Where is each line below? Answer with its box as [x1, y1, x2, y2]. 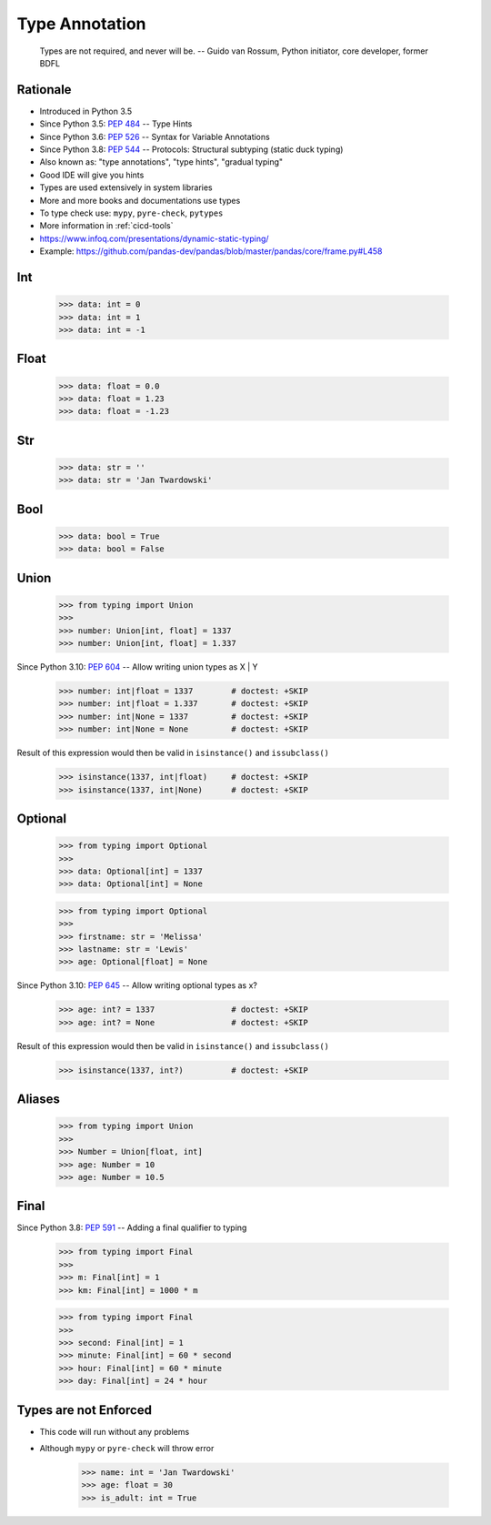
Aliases [16, 1092, 61, 1107]
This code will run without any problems [39, 1426, 190, 1437]
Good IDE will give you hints [39, 169, 145, 180]
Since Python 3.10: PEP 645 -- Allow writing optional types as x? [16, 980, 258, 991]
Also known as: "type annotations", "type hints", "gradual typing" [39, 157, 284, 167]
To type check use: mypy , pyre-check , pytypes [39, 207, 224, 218]
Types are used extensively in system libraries [39, 182, 213, 193]
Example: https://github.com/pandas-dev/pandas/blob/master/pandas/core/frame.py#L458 [39, 246, 383, 257]
